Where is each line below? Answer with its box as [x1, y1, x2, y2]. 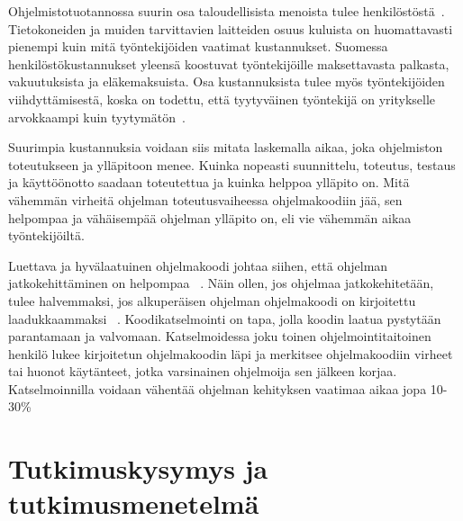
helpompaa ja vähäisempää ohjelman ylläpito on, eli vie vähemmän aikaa [8, 208, 412, 227]
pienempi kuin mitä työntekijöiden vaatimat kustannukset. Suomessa [8, 37, 388, 56]
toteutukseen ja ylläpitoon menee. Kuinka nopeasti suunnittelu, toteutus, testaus [8, 155, 456, 174]
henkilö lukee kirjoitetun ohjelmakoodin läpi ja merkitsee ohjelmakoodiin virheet [8, 344, 453, 363]
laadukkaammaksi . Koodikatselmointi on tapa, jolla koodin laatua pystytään [8, 309, 441, 328]
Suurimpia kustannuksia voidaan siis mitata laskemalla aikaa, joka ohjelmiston [8, 138, 443, 157]
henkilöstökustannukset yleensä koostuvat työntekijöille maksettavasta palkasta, [8, 54, 449, 73]
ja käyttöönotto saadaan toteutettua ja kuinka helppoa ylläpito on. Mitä [8, 173, 410, 192]
